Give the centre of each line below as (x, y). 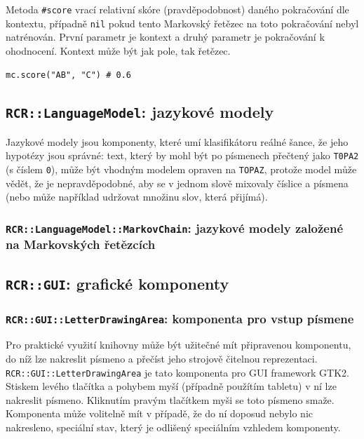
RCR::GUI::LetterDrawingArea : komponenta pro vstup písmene (180, 318)
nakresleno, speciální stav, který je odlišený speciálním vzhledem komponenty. (173, 427)
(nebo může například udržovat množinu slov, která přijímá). (137, 197)
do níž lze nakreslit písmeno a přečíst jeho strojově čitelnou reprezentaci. (162, 359)
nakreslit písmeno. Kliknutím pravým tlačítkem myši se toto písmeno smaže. (170, 399)
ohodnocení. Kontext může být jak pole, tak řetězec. (118, 50)
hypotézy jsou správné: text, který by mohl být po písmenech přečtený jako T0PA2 (182, 155)
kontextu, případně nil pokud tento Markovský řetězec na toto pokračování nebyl (182, 23)
